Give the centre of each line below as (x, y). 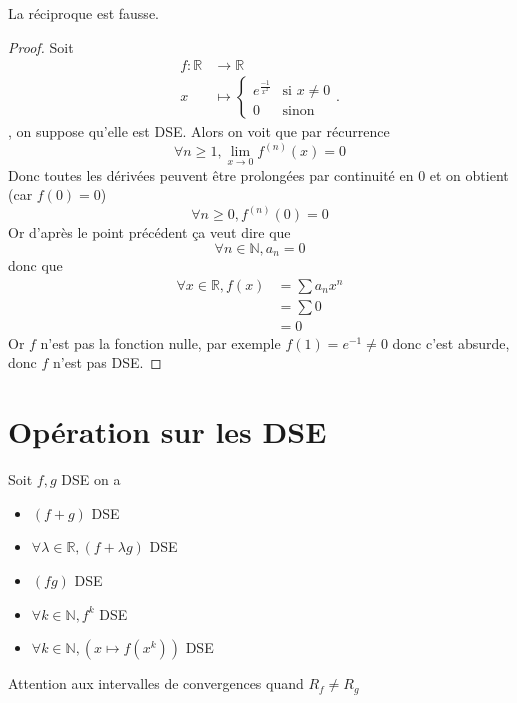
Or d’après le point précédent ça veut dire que (149, 232)
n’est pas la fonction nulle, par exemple (160, 342)
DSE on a (91, 479)
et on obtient (469, 174)
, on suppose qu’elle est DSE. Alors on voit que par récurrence (199, 131)
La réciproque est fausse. (83, 13)
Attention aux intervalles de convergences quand (156, 683)
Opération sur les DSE (167, 431)
